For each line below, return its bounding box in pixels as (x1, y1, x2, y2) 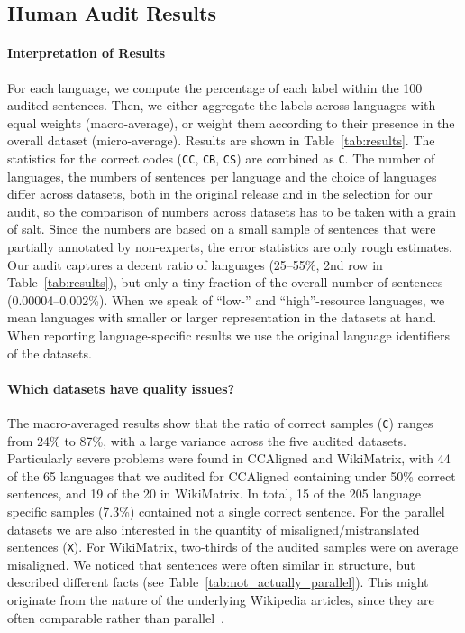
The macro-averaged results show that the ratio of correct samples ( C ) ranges (7, 413, 433, 432)
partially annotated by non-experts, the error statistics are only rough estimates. (7, 237, 452, 256)
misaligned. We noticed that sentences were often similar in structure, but (7, 554, 415, 573)
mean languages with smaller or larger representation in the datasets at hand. (7, 308, 437, 327)
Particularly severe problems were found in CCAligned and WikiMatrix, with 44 (7, 449, 451, 468)
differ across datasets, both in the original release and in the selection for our (7, 184, 433, 203)
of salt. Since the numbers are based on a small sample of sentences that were (7, 219, 436, 238)
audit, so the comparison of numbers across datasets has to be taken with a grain (7, 201, 457, 220)
